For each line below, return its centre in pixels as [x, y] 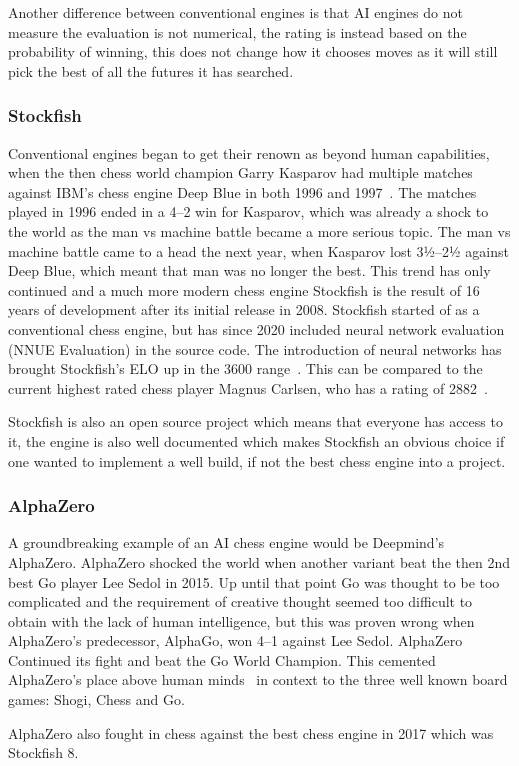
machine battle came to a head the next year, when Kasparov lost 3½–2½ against [258, 250]
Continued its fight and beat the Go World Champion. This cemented [222, 659]
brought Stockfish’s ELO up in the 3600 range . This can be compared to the [245, 368]
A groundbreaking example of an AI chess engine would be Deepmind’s [226, 542]
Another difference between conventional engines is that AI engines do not [235, 12]
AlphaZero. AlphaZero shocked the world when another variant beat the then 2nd [259, 561]
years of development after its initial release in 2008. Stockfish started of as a [244, 309]
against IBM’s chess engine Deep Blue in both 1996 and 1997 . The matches [242, 191]
